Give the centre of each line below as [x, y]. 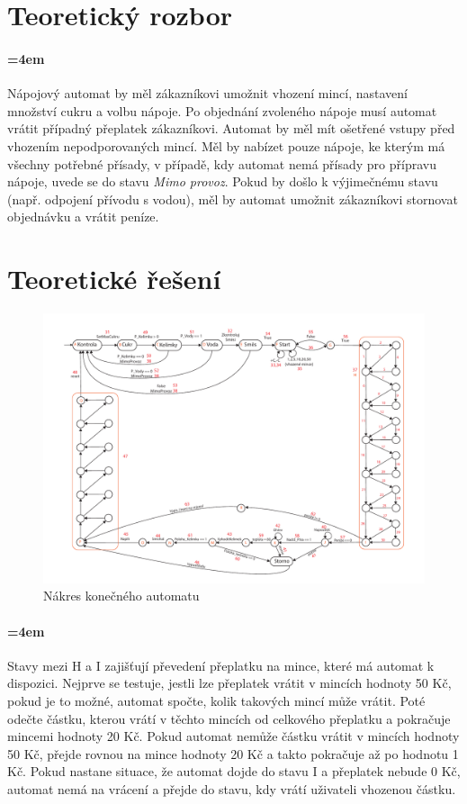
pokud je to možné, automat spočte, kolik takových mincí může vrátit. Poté [216, 700]
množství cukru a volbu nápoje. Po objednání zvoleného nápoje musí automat [222, 110]
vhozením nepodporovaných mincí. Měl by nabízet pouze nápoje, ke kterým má [226, 145]
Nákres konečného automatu [121, 596]
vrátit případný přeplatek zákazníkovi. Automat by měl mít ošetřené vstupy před [231, 128]
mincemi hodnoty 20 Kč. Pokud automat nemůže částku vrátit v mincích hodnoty [233, 736]
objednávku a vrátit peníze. [83, 217]
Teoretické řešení [114, 279]
